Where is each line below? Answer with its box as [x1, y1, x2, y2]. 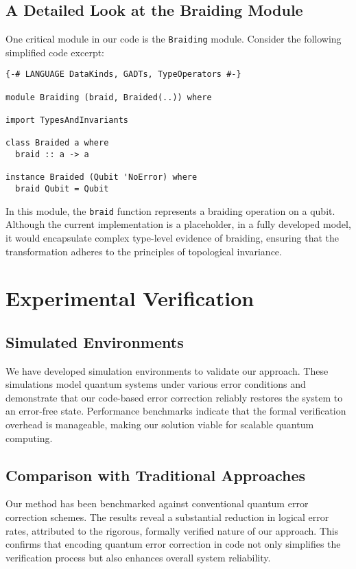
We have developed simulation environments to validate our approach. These [5, 363, 329, 378]
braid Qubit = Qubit [15, 184, 109, 194]
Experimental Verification [5, 284, 254, 312]
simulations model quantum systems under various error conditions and [5, 377, 306, 391]
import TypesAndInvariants [5, 115, 128, 126]
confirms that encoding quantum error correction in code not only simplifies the [5, 537, 341, 551]
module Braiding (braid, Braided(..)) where [5, 92, 212, 102]
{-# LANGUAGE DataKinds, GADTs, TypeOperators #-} [5, 69, 241, 80]
